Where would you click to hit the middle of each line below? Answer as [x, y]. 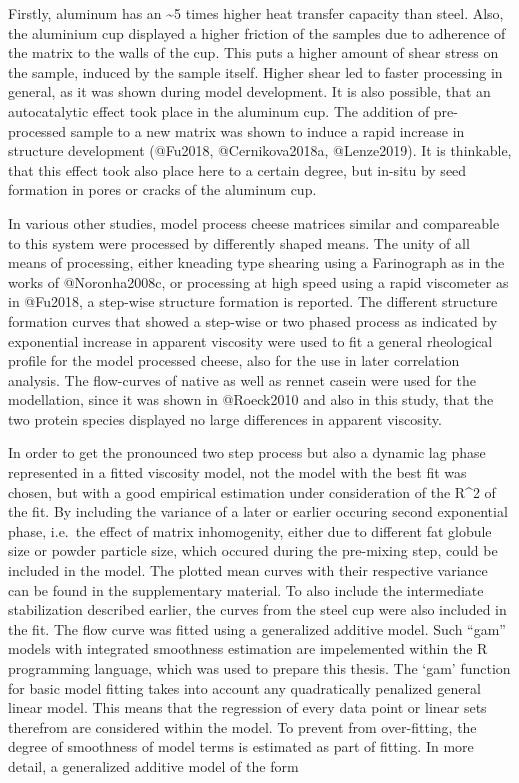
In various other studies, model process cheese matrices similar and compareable [254, 222]
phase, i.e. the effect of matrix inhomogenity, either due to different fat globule [250, 530]
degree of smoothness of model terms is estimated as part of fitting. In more [241, 746]
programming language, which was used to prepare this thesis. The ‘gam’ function [259, 668]
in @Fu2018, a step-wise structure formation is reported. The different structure [253, 301]
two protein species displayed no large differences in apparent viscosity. [225, 418]
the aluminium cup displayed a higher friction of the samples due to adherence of [257, 32]
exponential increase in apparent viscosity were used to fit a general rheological [250, 340]
